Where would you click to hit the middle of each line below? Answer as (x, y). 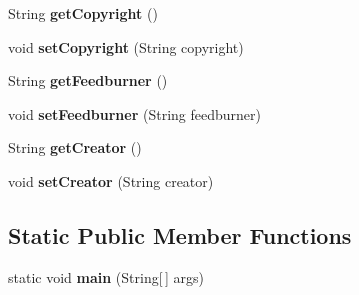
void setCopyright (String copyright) (126, 46)
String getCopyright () (83, 13)
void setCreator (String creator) (111, 180)
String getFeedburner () (88, 80)
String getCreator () (75, 147)
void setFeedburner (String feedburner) (134, 113)
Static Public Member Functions (180, 234)
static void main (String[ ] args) (106, 276)
